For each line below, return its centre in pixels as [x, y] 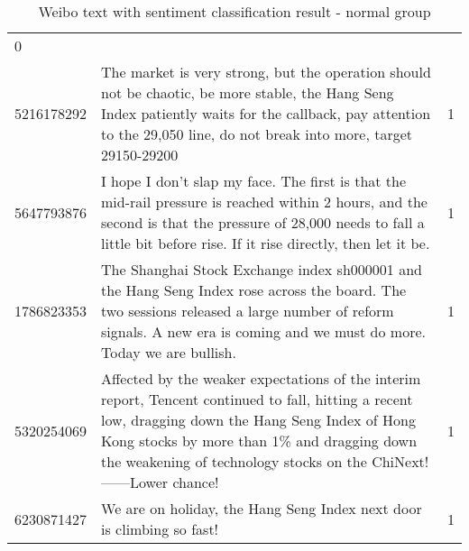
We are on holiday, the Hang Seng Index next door [262, 508]
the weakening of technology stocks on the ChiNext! [265, 461]
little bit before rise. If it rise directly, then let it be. [266, 243]
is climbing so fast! [160, 529]
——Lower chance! [160, 482]
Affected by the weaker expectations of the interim [261, 378]
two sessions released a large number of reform [248, 311]
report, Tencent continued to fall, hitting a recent [257, 399]
